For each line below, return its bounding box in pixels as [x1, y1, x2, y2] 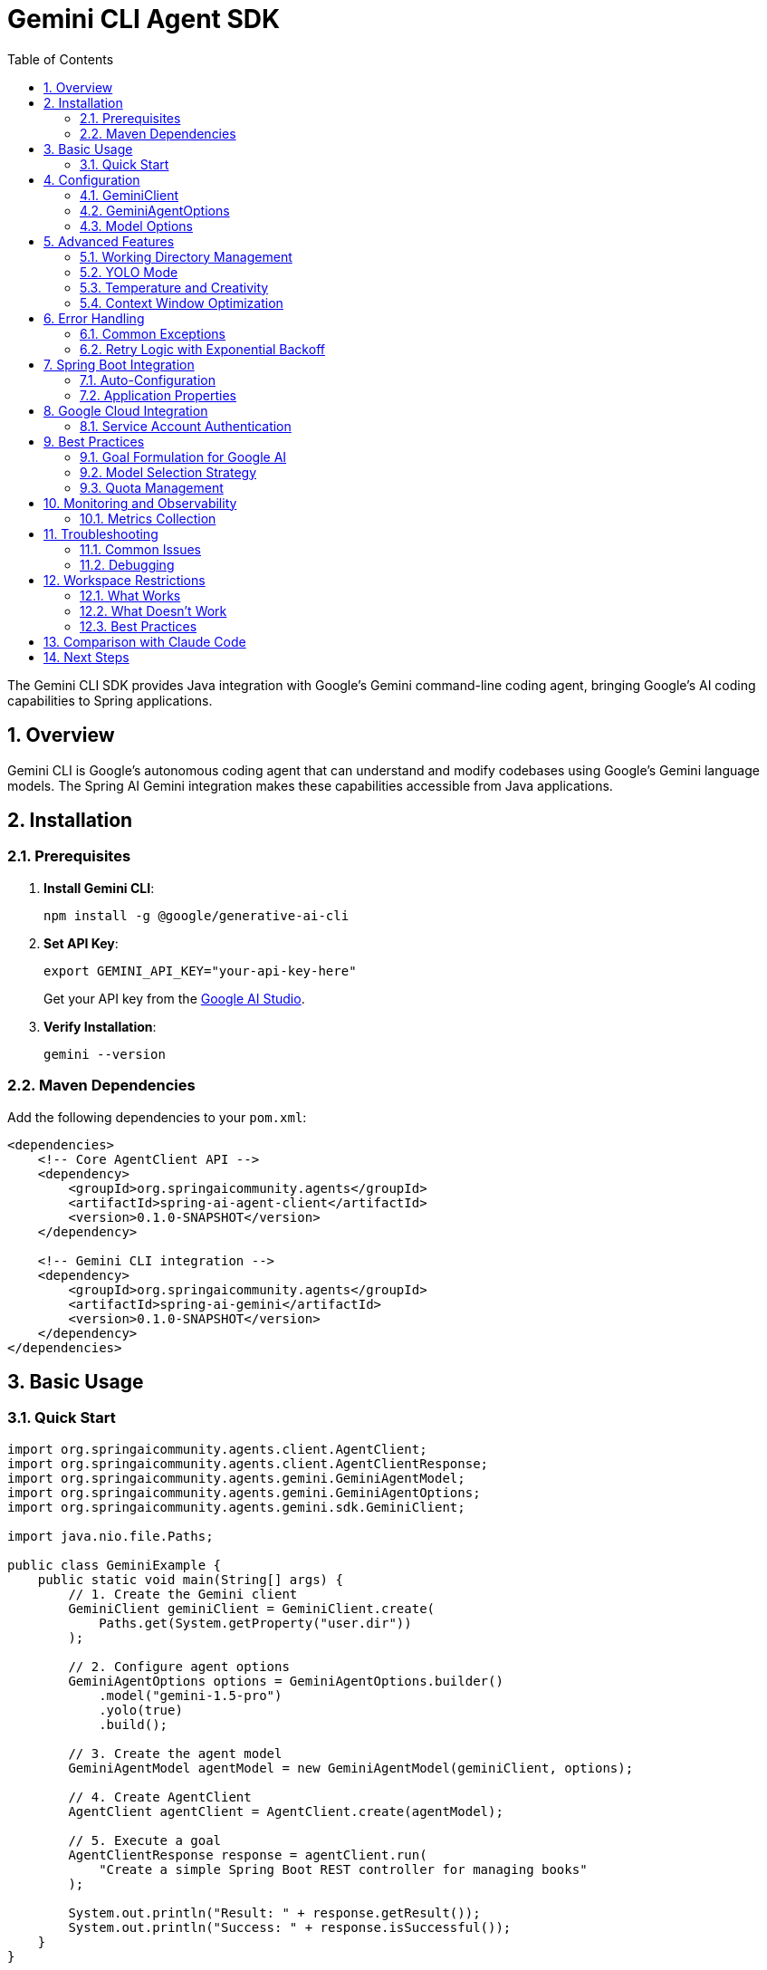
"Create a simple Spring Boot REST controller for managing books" [99, 1861, 588, 1877]
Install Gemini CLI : [43, 879, 155, 896]
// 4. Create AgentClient [68, 1789, 252, 1804]
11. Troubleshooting [43, 525, 158, 542]
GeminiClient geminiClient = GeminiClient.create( [68, 1600, 436, 1616]
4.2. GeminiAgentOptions [80, 202, 230, 218]
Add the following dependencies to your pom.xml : [7, 1109, 307, 1125]
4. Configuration [43, 171, 140, 187]
